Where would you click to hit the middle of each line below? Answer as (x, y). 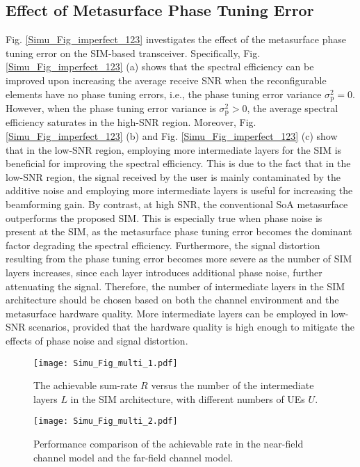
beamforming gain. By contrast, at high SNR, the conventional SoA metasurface (177, 204)
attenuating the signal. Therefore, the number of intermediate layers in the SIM (175, 286)
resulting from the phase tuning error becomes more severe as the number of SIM (179, 259)
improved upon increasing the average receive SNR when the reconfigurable (166, 80)
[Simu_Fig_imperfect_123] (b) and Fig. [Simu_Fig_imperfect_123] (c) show (172, 136)
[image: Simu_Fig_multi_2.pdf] (106, 421)
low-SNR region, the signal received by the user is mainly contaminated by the (173, 176)
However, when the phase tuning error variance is (111, 108)
